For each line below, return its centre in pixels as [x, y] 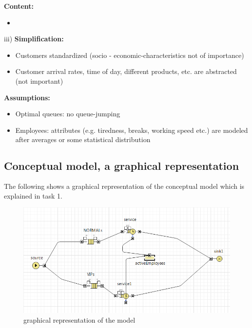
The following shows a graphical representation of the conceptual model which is [124, 186]
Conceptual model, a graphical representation [122, 166]
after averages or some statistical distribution [83, 139]
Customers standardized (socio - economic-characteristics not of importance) [130, 55]
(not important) [39, 81]
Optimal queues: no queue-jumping [68, 114]
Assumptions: [27, 97]
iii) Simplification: [34, 39]
